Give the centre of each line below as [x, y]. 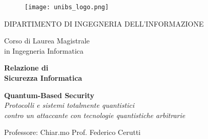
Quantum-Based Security [49, 95]
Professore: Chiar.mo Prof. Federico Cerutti [72, 132]
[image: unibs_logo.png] [67, 7]
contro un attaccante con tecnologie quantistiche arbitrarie [95, 115]
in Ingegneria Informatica [44, 50]
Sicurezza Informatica [43, 78]
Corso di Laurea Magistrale [47, 41]
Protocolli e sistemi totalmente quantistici [69, 105]
